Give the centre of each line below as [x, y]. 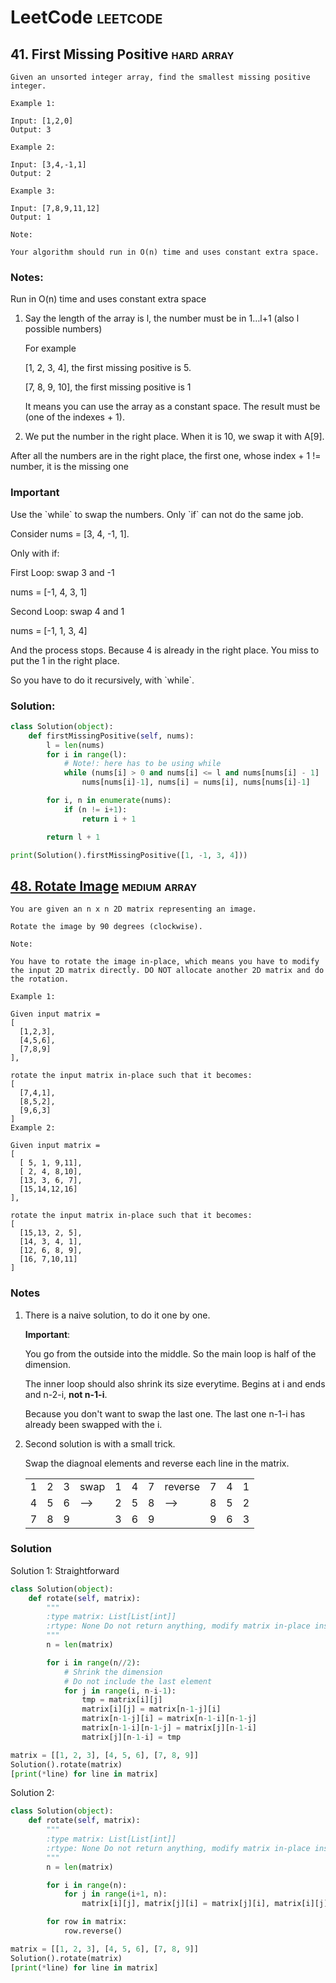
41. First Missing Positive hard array [122, 54]
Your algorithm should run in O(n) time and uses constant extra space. [165, 252]
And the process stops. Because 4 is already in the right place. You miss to [165, 650]
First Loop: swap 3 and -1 [62, 572]
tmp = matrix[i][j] [122, 1700]
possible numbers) [63, 329]
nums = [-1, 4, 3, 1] [49, 592]
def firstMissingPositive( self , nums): [111, 736]
